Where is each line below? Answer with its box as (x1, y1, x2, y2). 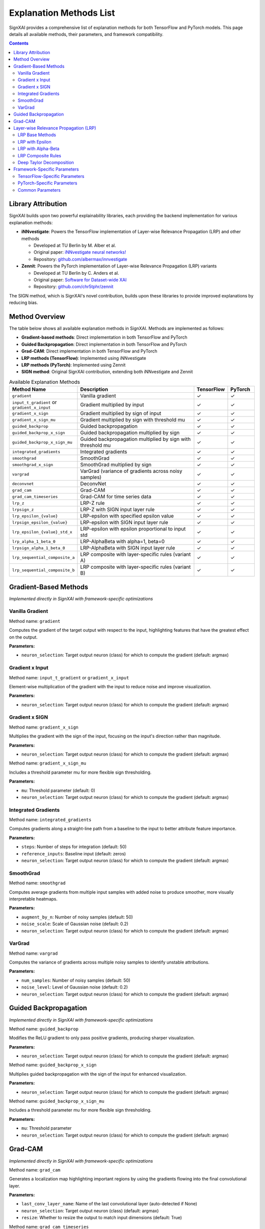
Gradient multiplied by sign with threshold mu (80, 416, 185, 423)
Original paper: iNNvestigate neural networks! (33, 249, 126, 255)
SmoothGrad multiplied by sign (80, 461, 152, 468)
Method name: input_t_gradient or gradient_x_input (9, 674, 130, 680)
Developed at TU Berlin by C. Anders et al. (33, 270, 119, 276)
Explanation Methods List (9, 7, 115, 18)
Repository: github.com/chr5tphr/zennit (33, 284, 114, 290)
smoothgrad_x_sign (12, 462, 53, 467)
